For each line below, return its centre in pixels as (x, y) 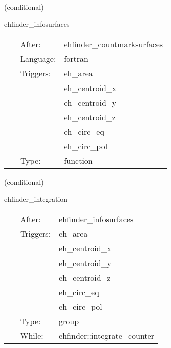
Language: (38, 59)
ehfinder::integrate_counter (107, 336)
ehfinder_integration (36, 198)
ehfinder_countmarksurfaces (114, 44)
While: (32, 336)
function (78, 161)
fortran (76, 59)
